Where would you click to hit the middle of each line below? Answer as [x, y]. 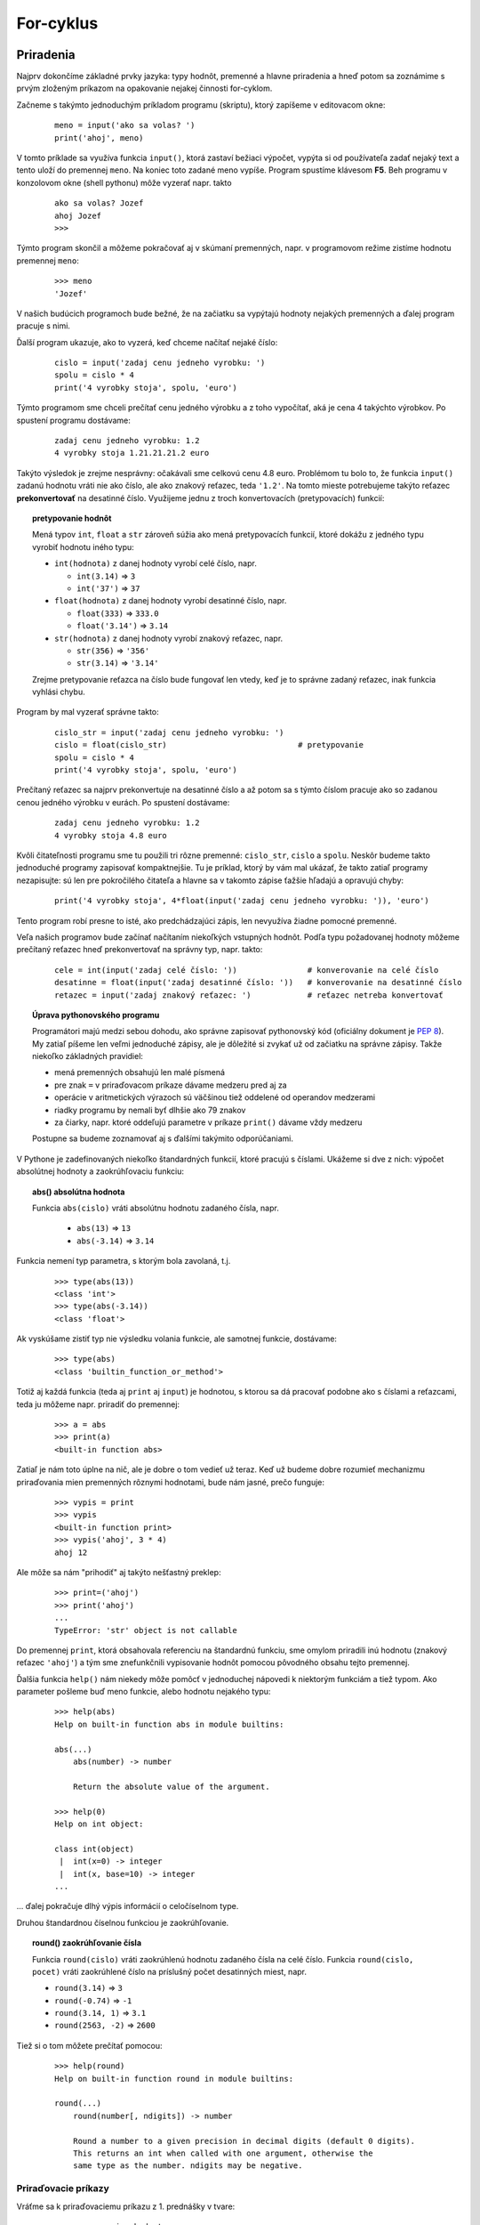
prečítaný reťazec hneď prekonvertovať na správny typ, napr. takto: [140, 950]
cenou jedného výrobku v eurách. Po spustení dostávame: [123, 802]
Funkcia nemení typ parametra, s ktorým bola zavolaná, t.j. [124, 1261]
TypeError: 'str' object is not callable [146, 1630]
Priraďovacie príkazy [63, 2189]
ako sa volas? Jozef [99, 203]
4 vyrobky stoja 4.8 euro [111, 835]
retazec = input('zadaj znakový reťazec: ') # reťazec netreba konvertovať [249, 995]
